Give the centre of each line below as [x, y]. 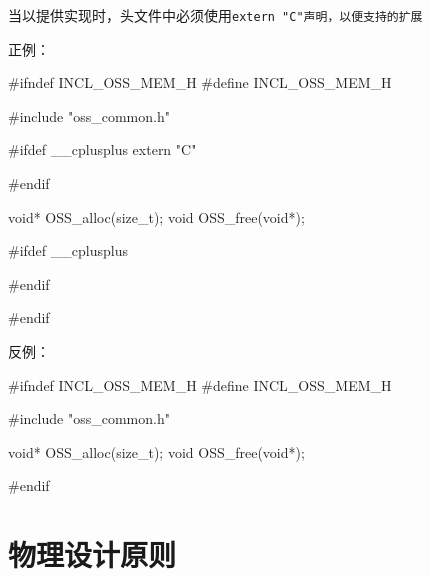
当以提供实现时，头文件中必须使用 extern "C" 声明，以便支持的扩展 [215, 15]
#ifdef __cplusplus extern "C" [102, 149]
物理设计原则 [92, 554]
